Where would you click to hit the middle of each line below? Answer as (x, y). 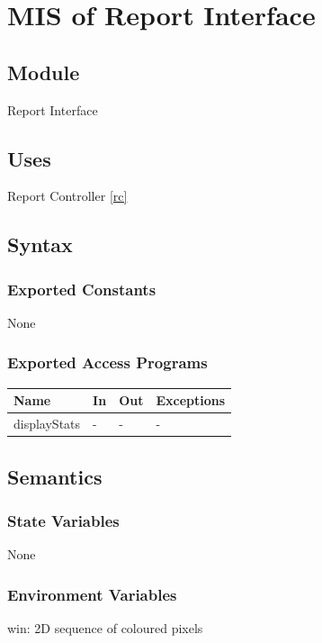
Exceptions (191, 400)
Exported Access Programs (107, 362)
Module (44, 72)
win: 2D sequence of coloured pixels (105, 628)
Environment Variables (92, 594)
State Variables (63, 520)
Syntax (40, 245)
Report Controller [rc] (67, 196)
